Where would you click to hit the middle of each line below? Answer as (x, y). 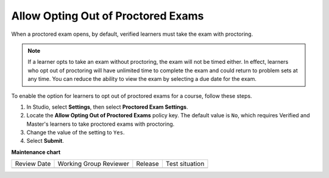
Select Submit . (45, 141)
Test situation (185, 164)
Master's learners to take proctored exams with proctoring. (101, 124)
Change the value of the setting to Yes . (76, 132)
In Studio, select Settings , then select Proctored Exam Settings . (107, 107)
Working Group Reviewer (94, 164)
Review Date (33, 164)
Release (148, 164)
